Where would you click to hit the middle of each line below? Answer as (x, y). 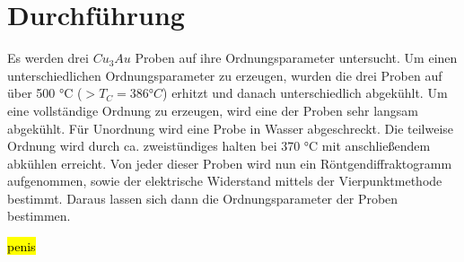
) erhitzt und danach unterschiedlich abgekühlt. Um (305, 93)
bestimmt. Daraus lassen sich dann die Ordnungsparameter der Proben (203, 198)
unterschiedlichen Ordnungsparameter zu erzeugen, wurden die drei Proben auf (225, 75)
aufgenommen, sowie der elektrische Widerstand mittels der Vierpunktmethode (225, 181)
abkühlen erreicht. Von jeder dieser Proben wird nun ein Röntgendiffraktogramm (230, 163)
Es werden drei (48, 58)
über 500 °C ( (45, 93)
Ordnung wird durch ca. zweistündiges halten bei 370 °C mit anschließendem (219, 146)
